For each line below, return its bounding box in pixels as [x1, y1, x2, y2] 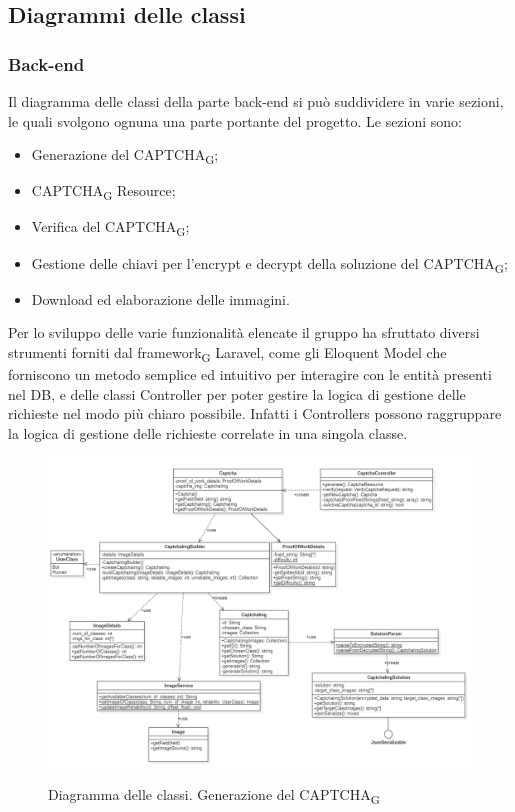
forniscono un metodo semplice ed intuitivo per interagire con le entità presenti [8, 364, 492, 384]
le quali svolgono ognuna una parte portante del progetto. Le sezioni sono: [8, 110, 463, 131]
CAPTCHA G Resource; [31, 180, 176, 204]
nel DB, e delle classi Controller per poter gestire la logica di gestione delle [8, 383, 466, 404]
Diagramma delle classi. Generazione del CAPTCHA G [48, 783, 380, 807]
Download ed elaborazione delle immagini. [31, 288, 290, 309]
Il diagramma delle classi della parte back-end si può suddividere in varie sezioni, [8, 91, 504, 111]
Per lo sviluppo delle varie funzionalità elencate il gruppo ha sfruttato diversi [8, 322, 480, 343]
